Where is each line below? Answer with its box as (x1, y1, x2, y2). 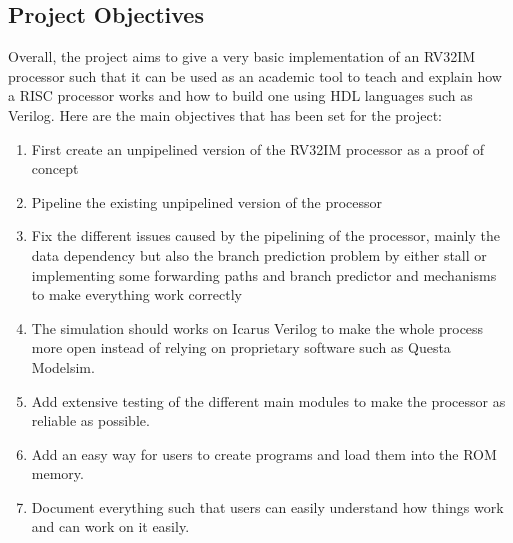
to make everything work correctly (31, 284, 242, 305)
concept (31, 158, 79, 179)
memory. (31, 463, 84, 484)
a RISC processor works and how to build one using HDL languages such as (8, 85, 473, 106)
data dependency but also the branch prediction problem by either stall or (31, 244, 487, 265)
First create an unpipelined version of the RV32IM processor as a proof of (31, 138, 484, 159)
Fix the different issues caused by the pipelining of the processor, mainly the (31, 225, 501, 246)
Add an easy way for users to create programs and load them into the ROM (31, 443, 497, 464)
